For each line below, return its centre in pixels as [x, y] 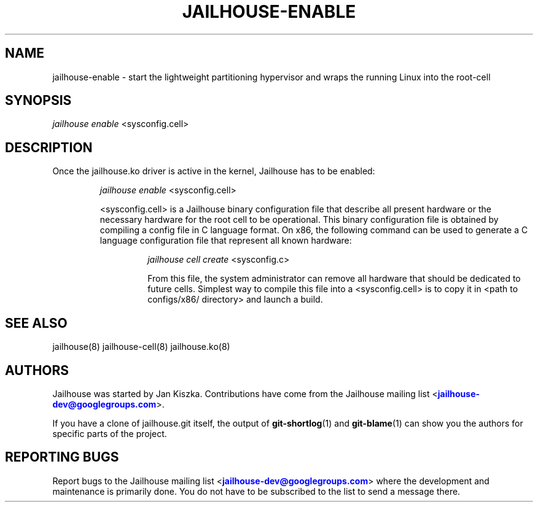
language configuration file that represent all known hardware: [226, 241]
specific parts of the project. [110, 433]
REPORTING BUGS [62, 457]
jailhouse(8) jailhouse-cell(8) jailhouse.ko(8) [141, 347]
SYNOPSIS [38, 101]
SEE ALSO [36, 323]
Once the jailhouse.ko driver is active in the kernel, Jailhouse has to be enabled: [214, 171]
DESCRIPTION [49, 147]
